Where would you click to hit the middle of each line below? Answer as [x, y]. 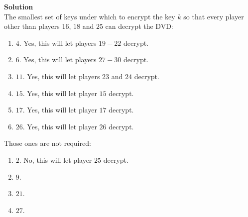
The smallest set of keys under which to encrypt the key [90, 16]
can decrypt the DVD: [139, 26]
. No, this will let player [56, 160]
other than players [32, 26]
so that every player [214, 16]
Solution [19, 6]
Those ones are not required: [48, 143]
